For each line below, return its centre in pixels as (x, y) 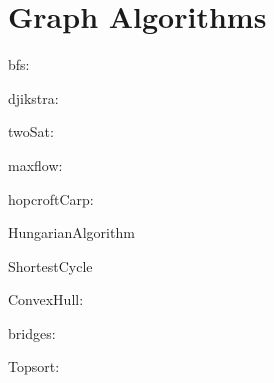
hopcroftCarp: (51, 198)
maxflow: (35, 164)
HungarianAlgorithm (71, 232)
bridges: (32, 332)
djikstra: (33, 97)
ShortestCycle (50, 265)
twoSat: (31, 131)
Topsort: (34, 366)
